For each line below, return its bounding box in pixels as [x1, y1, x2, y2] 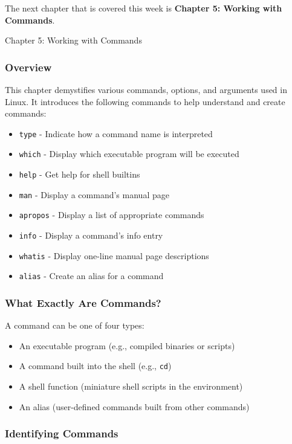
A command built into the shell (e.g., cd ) [19, 359, 172, 372]
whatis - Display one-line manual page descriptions [19, 249, 209, 262]
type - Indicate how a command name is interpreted [19, 127, 213, 140]
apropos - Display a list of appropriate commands [19, 208, 204, 221]
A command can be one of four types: [5, 319, 144, 332]
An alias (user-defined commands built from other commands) [19, 400, 250, 413]
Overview [5, 59, 52, 74]
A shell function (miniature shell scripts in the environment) [19, 380, 243, 393]
